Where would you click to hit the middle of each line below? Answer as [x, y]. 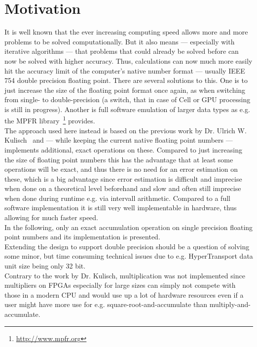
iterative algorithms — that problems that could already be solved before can [122, 51]
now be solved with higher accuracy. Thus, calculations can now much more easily [128, 60]
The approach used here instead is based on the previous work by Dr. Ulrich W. [126, 130]
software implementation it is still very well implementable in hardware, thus [121, 208]
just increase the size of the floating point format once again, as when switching [125, 90]
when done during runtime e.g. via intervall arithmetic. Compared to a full [117, 198]
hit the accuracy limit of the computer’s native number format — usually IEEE [125, 70]
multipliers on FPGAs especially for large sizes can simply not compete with [120, 285]
